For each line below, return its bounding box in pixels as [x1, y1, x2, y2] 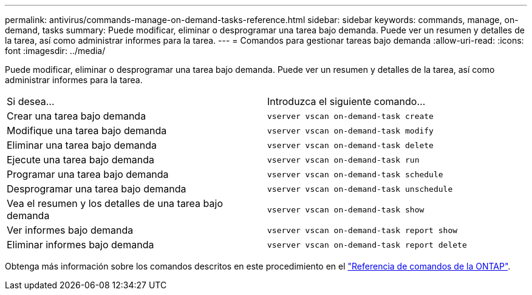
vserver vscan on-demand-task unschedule [267, 184, 453, 194]
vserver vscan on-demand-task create [267, 111, 434, 121]
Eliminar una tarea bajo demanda [7, 139, 157, 151]
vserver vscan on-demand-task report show [267, 225, 458, 235]
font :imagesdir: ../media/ [5, 46, 106, 56]
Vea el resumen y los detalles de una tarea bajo [7, 197, 223, 209]
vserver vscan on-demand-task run [267, 155, 420, 164]
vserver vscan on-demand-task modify [267, 126, 434, 135]
